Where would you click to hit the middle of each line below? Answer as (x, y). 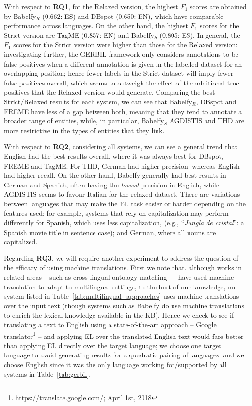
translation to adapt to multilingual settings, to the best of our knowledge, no (119, 286)
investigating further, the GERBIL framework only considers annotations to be (121, 54)
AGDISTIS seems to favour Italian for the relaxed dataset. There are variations (122, 194)
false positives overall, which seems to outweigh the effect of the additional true (122, 82)
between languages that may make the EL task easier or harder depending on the (125, 203)
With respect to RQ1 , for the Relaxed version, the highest (91, 6)
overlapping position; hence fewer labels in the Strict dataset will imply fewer (119, 73)
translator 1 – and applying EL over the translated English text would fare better (124, 335)
